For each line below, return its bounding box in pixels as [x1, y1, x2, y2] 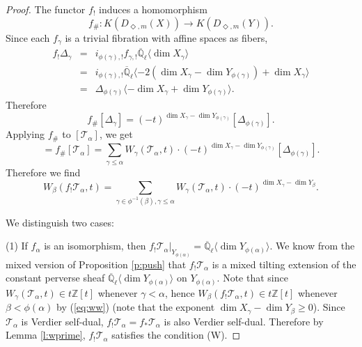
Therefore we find [6, 164, 81, 179]
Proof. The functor [6, 2, 86, 16]
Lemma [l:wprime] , [6, 327, 86, 342]
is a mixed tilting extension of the [212, 256, 356, 271]
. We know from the [269, 238, 355, 253]
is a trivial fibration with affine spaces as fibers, [65, 30, 268, 45]
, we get [99, 127, 133, 141]
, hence [165, 285, 195, 300]
